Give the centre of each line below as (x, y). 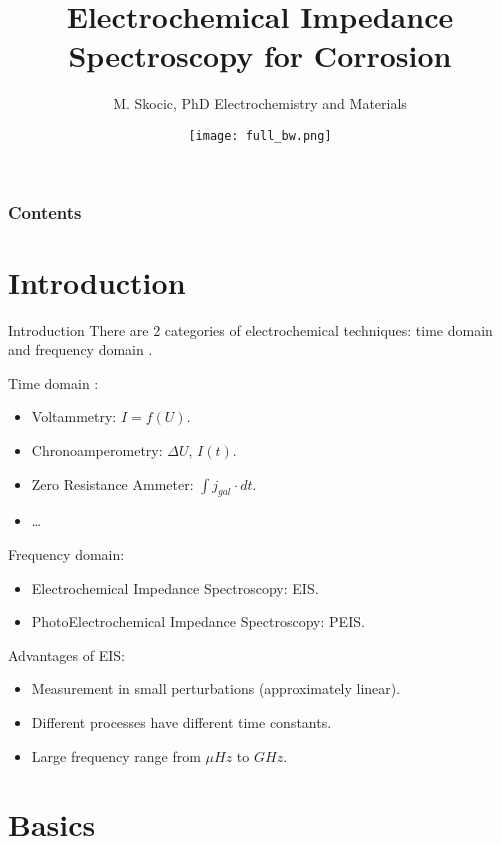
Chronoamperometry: (97, 449)
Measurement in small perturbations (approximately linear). (216, 688)
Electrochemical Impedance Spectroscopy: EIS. (175, 587)
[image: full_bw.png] (260, 135)
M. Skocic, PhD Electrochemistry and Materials (260, 103)
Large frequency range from (116, 755)
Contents (45, 211)
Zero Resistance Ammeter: (112, 483)
